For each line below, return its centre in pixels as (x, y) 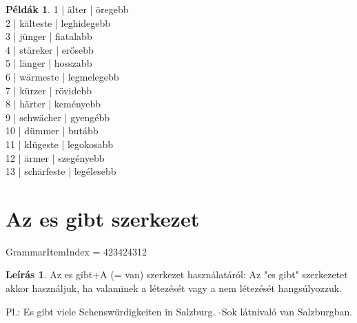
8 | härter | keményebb (53, 104)
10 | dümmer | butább (52, 131)
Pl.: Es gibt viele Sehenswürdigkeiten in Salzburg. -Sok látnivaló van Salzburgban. (179, 311)
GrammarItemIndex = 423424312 (76, 251)
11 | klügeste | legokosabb (60, 144)
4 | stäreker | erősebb (50, 49)
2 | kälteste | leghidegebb (58, 22)
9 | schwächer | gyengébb (58, 117)
